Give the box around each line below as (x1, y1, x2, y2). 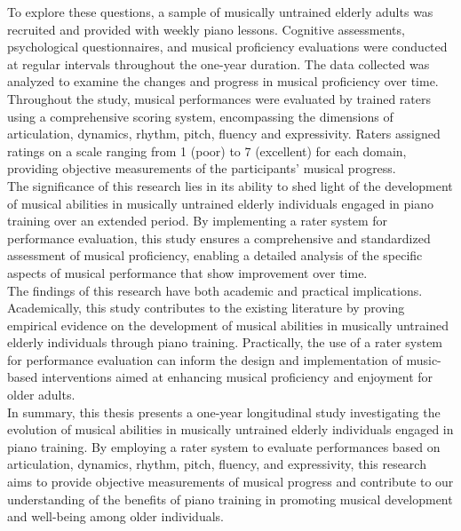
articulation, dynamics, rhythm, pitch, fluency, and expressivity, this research (7, 455, 426, 473)
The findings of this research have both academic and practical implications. (7, 281, 423, 299)
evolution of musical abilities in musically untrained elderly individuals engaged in (7, 420, 454, 439)
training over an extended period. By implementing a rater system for (7, 211, 387, 230)
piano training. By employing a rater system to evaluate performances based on (7, 437, 441, 456)
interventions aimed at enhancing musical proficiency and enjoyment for (41, 368, 433, 386)
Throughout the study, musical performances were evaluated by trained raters (7, 89, 431, 107)
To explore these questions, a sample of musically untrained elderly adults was (7, 3, 433, 20)
